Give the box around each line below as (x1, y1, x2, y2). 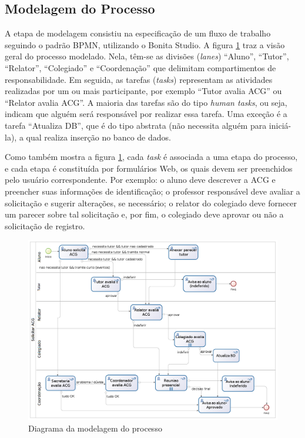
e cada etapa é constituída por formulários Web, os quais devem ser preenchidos (5, 162, 293, 174)
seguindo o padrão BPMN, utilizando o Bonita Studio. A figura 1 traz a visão (5, 38, 285, 51)
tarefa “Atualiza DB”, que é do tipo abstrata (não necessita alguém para (5, 119, 267, 131)
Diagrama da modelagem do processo (28, 422, 162, 434)
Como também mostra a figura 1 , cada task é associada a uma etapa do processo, (5, 151, 298, 163)
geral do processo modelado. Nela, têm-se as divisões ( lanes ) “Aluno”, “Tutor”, (5, 50, 289, 62)
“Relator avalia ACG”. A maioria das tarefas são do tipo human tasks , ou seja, (5, 96, 287, 108)
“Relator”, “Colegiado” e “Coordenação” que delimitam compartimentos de (5, 61, 276, 73)
